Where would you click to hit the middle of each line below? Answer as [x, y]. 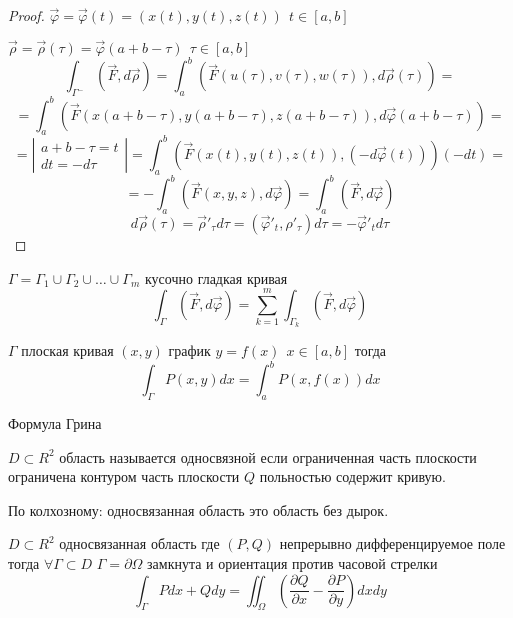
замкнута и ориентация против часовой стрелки [292, 563]
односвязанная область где [139, 543]
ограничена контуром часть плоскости [124, 476]
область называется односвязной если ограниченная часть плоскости [268, 456]
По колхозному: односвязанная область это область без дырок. [198, 509]
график [189, 350]
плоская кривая [67, 350]
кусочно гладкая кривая [216, 277]
